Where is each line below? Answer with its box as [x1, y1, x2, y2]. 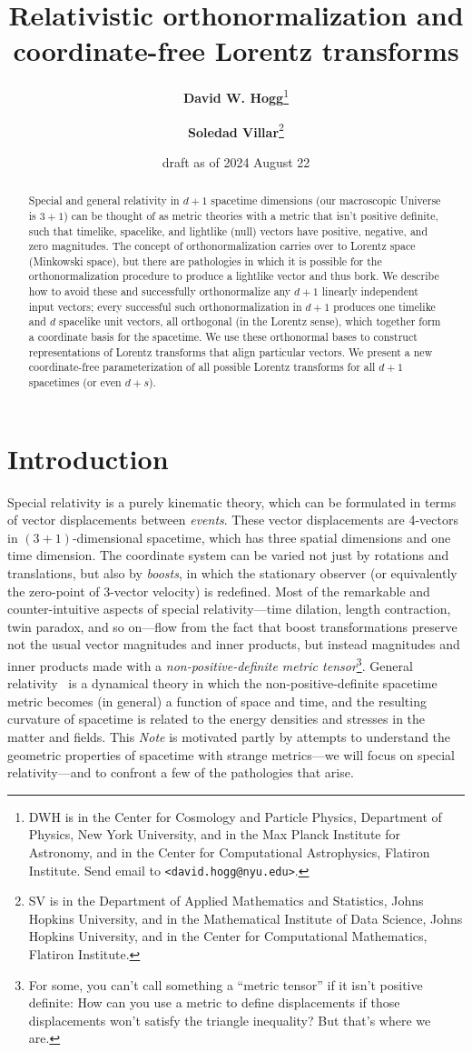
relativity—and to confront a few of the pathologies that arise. [7, 763, 354, 782]
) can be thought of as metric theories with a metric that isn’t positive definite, [64, 207, 438, 223]
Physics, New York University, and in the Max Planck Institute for [28, 825, 400, 844]
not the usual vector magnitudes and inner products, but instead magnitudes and [7, 635, 460, 654]
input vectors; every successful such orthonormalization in [28, 298, 302, 314]
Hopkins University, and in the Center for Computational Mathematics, [28, 927, 428, 946]
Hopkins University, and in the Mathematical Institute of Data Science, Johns [28, 908, 463, 927]
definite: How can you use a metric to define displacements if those [28, 993, 400, 1012]
